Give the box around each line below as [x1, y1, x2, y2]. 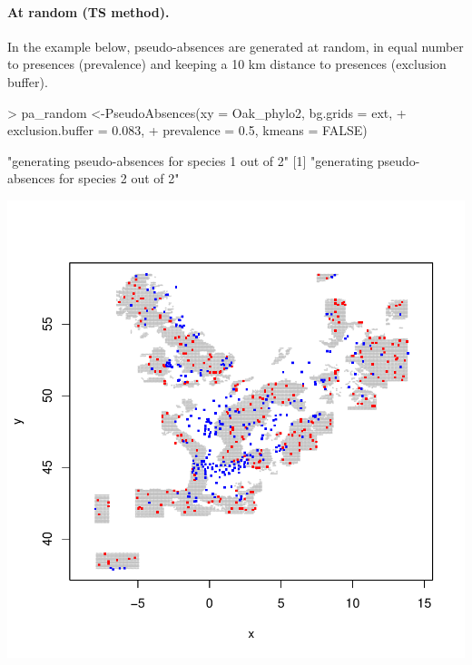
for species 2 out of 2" [58, 169, 180, 188]
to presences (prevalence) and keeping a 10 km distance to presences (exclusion [7, 54, 447, 73]
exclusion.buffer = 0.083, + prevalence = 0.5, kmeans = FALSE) [7, 121, 368, 140]
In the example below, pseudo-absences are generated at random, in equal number [7, 36, 464, 55]
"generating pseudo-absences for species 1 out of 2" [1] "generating [7, 151, 374, 170]
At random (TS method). [7, 2, 170, 21]
